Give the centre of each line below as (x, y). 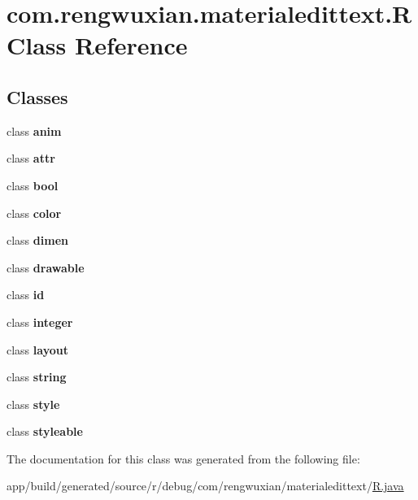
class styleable (45, 431)
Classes (37, 96)
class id (26, 295)
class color (34, 213)
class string (37, 377)
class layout (37, 349)
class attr (31, 158)
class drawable (46, 267)
